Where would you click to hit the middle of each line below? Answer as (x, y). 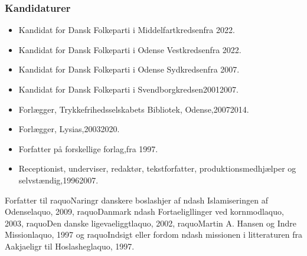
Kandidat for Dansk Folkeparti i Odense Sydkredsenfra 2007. (129, 69)
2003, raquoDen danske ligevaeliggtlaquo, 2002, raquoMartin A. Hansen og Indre (151, 223)
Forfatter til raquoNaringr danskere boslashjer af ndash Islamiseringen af (136, 200)
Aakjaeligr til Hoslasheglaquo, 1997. (70, 246)
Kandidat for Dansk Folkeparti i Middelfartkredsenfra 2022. (127, 30)
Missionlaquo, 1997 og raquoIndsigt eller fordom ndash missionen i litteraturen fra (153, 234)
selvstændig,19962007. (58, 180)
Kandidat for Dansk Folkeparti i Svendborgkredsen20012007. (128, 89)
